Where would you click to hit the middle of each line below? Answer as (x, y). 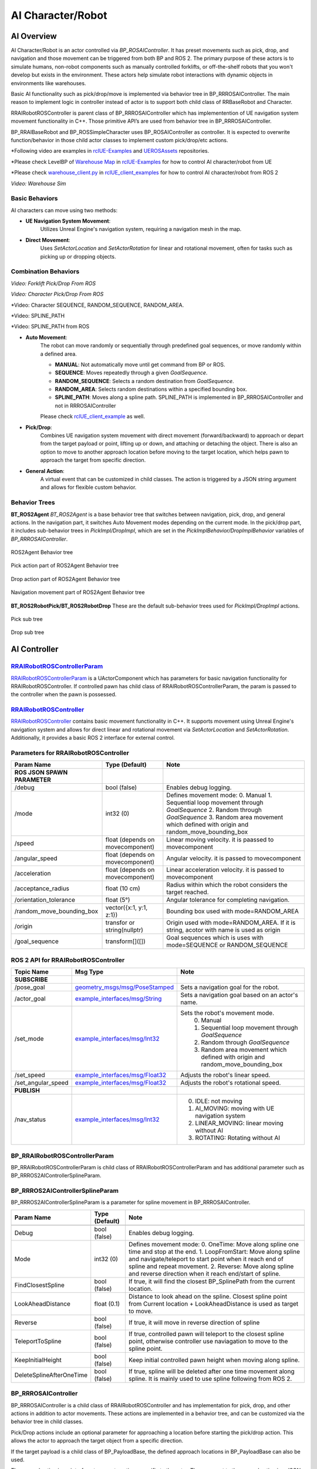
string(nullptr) (124, 930)
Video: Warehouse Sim (38, 183)
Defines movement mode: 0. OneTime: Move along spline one (214, 1244)
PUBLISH (27, 1091)
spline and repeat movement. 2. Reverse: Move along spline (211, 1266)
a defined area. (59, 354)
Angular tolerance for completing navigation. (228, 900)
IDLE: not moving (219, 1101)
